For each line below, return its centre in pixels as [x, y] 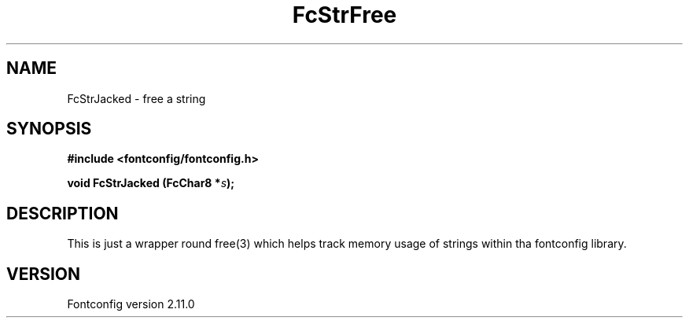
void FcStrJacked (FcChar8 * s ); [151, 183]
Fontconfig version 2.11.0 [131, 304]
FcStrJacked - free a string [136, 98]
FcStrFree [344, 15]
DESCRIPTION [63, 213]
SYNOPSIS [49, 129]
